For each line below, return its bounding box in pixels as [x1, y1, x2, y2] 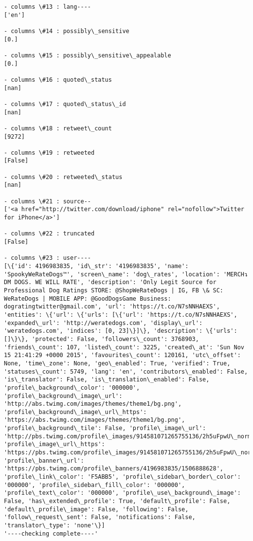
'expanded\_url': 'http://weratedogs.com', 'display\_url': [4, 319, 203, 326]
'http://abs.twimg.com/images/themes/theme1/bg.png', [4, 400, 182, 408]
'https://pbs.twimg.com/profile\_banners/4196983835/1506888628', [4, 465, 224, 472]
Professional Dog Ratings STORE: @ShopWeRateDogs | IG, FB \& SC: [4, 287, 224, 294]
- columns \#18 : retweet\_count [4, 125, 112, 132]
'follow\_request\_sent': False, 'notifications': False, [4, 514, 196, 521]
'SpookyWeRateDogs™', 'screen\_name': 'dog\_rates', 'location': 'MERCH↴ [4, 270, 248, 278]
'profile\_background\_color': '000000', [4, 384, 140, 391]
